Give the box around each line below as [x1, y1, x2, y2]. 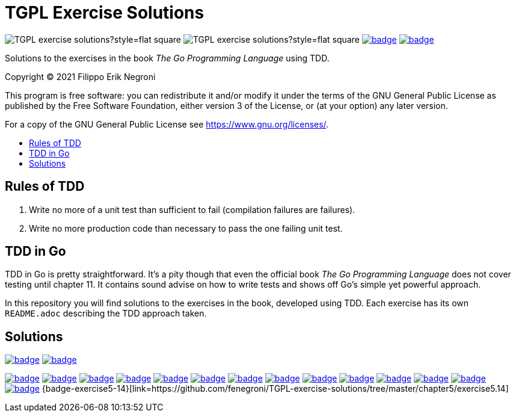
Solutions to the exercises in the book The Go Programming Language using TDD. [5, 52, 330, 63]
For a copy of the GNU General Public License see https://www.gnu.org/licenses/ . [5, 119, 329, 129]
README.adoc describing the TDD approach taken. [5, 308, 207, 319]
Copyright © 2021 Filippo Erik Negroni [5, 71, 156, 82]
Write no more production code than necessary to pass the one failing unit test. [29, 223, 343, 233]
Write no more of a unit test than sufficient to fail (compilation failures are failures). [29, 204, 355, 215]
